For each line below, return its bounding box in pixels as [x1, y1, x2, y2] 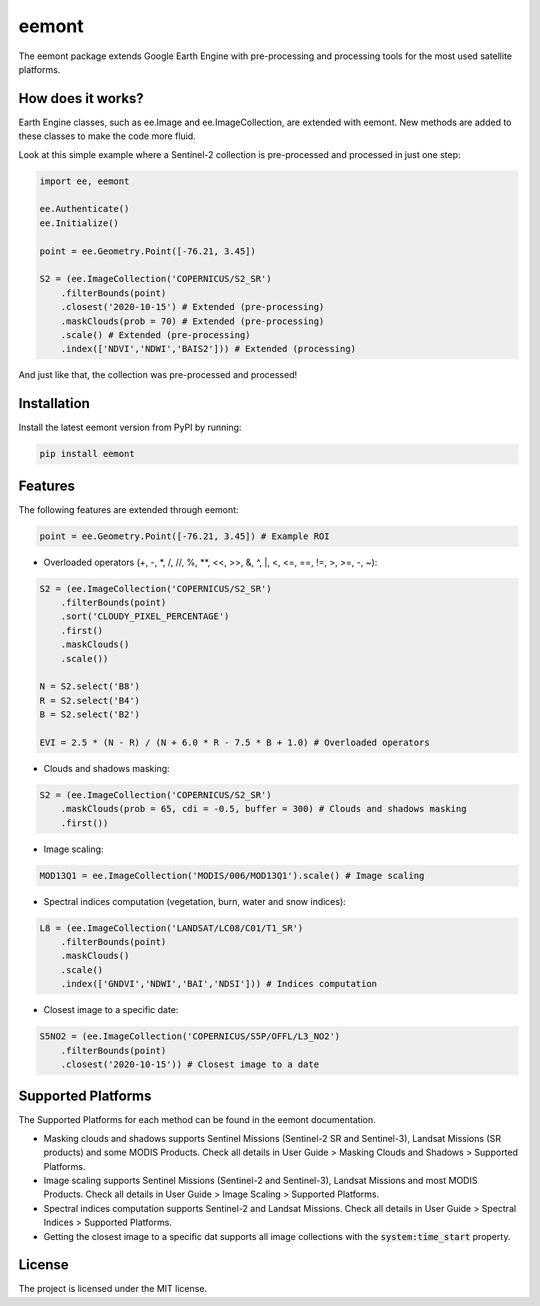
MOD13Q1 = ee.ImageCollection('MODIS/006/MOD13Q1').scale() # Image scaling [39, 870, 425, 881]
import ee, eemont [39, 175, 130, 187]
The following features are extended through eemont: [18, 503, 239, 515]
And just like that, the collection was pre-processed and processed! [18, 369, 298, 381]
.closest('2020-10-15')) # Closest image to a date [60, 1058, 320, 1070]
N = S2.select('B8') [39, 681, 140, 692]
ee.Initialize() [39, 217, 120, 229]
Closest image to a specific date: [43, 1004, 179, 1016]
